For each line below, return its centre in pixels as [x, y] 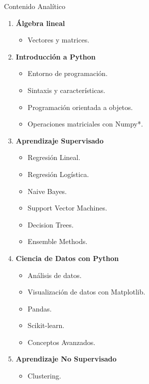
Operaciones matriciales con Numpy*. [85, 124]
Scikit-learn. [46, 325]
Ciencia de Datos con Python [67, 258]
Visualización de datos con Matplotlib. [86, 292]
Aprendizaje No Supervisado [66, 359]
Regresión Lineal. [54, 157]
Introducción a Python [56, 56]
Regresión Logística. [58, 174]
